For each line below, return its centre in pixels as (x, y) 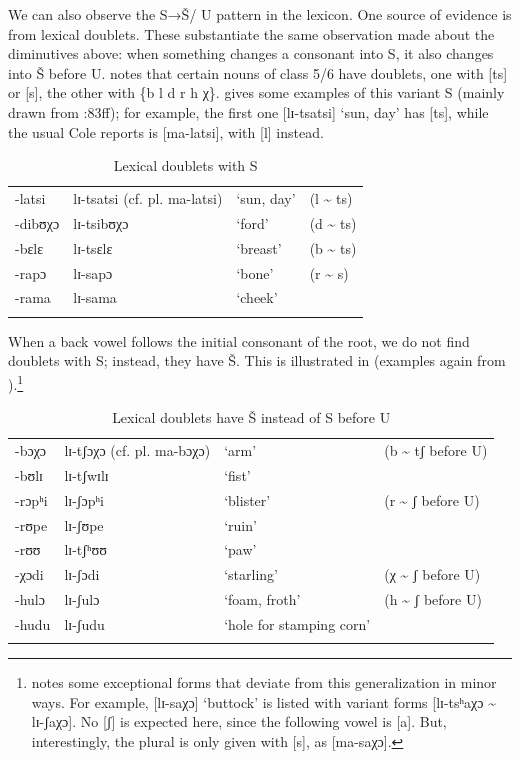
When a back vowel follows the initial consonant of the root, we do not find (239, 340)
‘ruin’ (240, 524)
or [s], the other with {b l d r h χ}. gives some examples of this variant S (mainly (256, 92)
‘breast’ (259, 247)
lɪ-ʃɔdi (82, 574)
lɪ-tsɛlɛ (93, 247)
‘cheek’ (257, 297)
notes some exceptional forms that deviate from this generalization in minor (264, 682)
